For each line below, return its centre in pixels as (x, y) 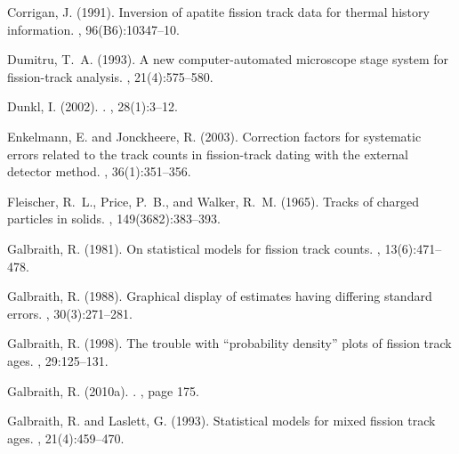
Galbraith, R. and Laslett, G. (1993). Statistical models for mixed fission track (221, 421)
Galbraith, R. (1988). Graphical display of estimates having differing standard (220, 296)
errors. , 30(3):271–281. (70, 313)
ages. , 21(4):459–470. (66, 438)
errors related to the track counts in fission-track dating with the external (208, 154)
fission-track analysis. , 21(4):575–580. (110, 76)
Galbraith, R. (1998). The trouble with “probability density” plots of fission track (229, 343)
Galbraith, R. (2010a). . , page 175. (103, 390)
